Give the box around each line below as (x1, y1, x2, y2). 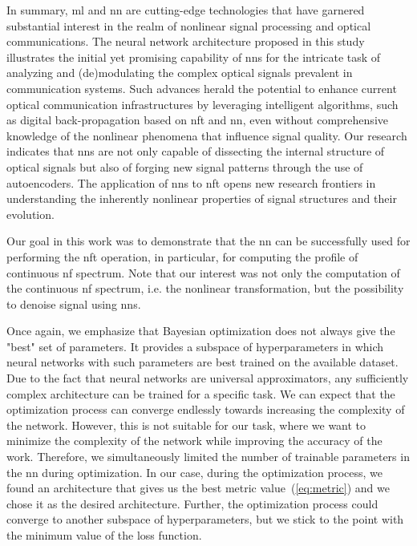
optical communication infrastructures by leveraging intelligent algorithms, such (6, 95, 399, 112)
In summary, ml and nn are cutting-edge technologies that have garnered (6, 2, 365, 18)
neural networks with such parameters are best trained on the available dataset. (6, 354, 399, 370)
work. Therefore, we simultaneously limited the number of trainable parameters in (6, 448, 410, 465)
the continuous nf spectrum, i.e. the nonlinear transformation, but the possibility (6, 280, 404, 297)
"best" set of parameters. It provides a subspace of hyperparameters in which (6, 338, 384, 354)
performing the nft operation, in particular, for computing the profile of (6, 248, 358, 265)
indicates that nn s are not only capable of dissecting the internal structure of (6, 143, 385, 160)
